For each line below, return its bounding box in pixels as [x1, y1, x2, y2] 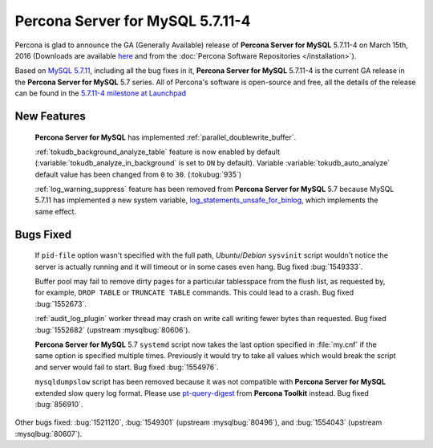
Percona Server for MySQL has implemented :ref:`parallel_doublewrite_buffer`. [34, 132, 297, 142]
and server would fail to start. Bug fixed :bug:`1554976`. [34, 362, 219, 372]
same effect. [34, 206, 76, 216]
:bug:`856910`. [34, 399, 83, 409]
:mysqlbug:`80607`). [14, 429, 83, 438]
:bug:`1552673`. [34, 299, 87, 308]
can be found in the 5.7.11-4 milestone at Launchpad [14, 88, 187, 98]
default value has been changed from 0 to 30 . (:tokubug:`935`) [34, 169, 242, 179]
